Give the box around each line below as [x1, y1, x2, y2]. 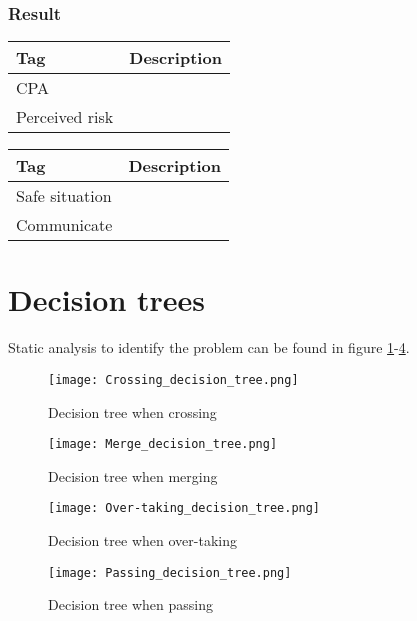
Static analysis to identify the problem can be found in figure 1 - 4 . [8, 337, 410, 358]
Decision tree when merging [48, 465, 218, 486]
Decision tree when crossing [48, 401, 217, 422]
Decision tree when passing [48, 594, 213, 615]
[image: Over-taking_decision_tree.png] [48, 501, 321, 516]
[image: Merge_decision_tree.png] [48, 437, 278, 452]
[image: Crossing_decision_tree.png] [48, 372, 299, 387]
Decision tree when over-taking [48, 530, 237, 551]
